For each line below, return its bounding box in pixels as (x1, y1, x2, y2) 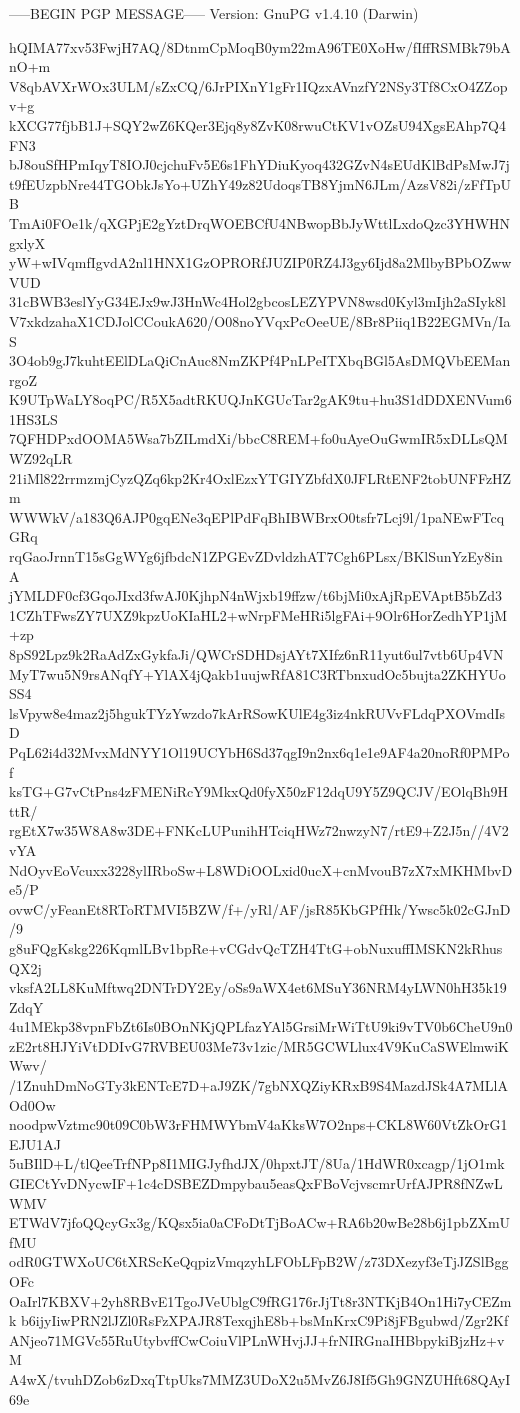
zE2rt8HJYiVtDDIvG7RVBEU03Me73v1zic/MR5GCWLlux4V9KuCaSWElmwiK (9, 1035, 510, 1056)
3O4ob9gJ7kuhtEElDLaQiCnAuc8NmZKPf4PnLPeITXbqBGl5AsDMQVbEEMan (9, 350, 511, 371)
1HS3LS (9, 408, 58, 429)
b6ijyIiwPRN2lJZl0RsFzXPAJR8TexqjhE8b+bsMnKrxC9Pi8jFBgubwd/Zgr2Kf (21, 1310, 509, 1331)
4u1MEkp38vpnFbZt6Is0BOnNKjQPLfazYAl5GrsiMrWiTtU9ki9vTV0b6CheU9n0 (9, 1016, 513, 1037)
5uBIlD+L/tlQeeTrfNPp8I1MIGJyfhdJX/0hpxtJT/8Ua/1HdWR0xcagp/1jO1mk (9, 1153, 505, 1174)
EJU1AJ (9, 1133, 61, 1154)
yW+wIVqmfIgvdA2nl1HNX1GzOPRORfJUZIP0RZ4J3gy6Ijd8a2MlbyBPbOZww (9, 252, 512, 273)
